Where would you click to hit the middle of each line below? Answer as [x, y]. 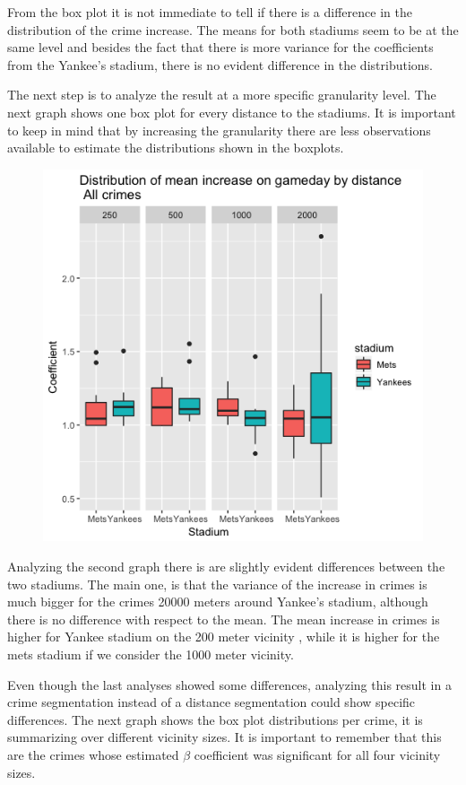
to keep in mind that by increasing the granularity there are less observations [219, 130]
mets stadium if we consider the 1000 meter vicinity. [151, 654]
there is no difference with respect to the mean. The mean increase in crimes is [224, 619]
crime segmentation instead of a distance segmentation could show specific [211, 702]
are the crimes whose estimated [93, 754]
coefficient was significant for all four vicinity [317, 754]
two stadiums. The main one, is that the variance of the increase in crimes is [217, 584]
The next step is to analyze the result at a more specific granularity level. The [222, 95]
